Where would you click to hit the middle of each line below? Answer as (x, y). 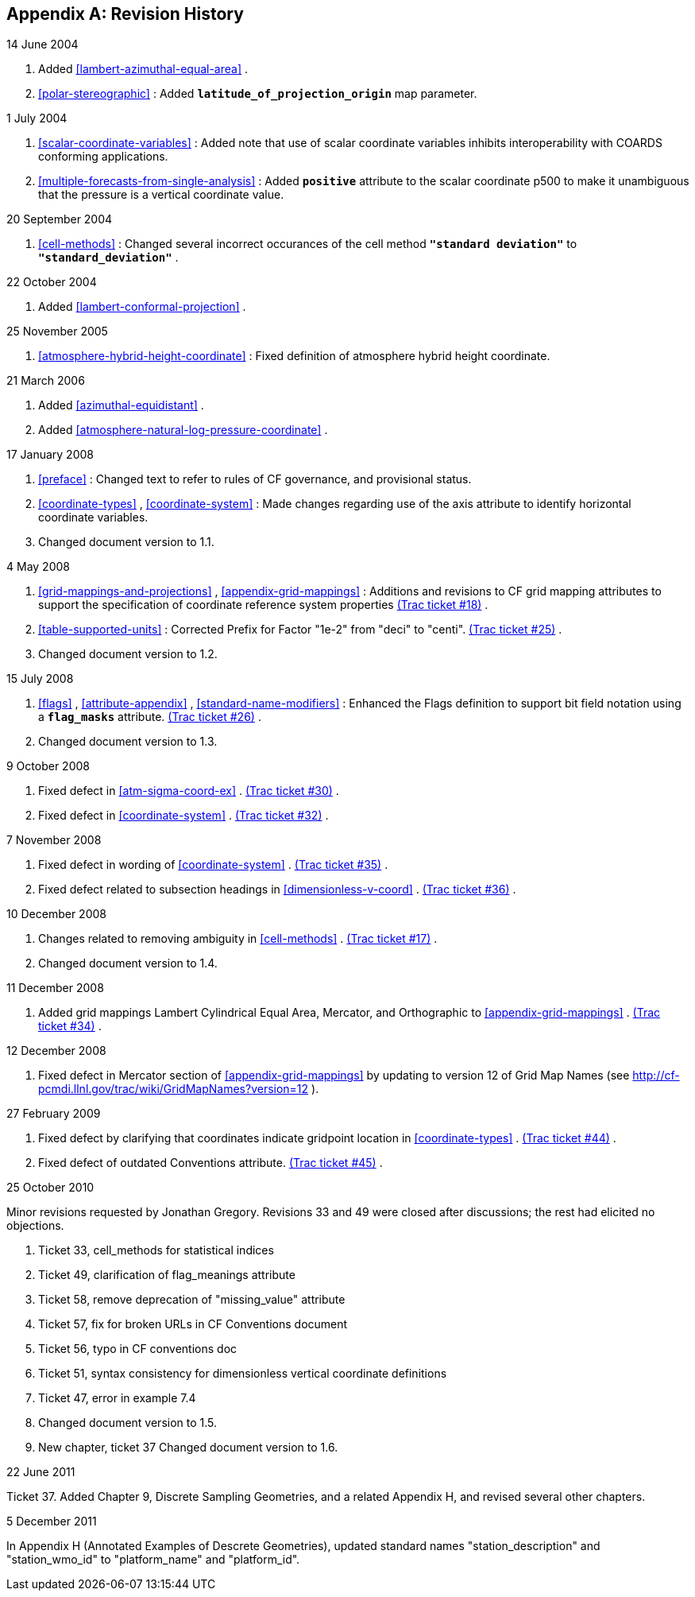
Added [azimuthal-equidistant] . (121, 405)
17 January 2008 (50, 455)
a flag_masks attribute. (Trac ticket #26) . (150, 717)
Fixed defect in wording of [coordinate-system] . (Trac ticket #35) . (213, 865)
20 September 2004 (60, 219)
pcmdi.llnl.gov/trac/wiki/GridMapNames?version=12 (174, 1089)
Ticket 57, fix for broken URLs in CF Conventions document (193, 1324)
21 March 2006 (46, 381)
